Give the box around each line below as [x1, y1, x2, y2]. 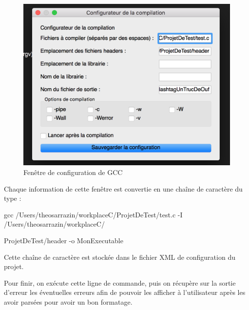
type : [4, 193, 21, 203]
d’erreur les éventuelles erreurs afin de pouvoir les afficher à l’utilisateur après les [4, 287, 246, 297]
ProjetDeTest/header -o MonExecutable [4, 235, 123, 245]
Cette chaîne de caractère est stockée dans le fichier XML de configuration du [4, 252, 235, 262]
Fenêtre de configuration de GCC [23, 167, 123, 177]
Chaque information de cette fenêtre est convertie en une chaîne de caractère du [4, 183, 243, 194]
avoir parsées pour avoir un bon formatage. [4, 296, 133, 307]
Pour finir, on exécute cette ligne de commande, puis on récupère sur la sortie [4, 277, 236, 288]
